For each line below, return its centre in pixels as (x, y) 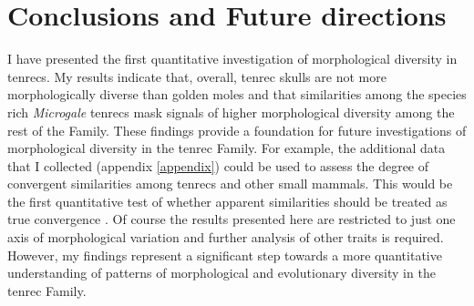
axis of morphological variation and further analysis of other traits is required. (226, 237)
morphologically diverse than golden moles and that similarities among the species (237, 94)
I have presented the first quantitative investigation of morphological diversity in (232, 59)
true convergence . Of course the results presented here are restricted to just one (232, 219)
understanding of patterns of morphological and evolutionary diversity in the (222, 273)
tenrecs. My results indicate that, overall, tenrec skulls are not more (197, 76)
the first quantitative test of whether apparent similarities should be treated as (227, 201)
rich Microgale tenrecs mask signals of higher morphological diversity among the (231, 112)
